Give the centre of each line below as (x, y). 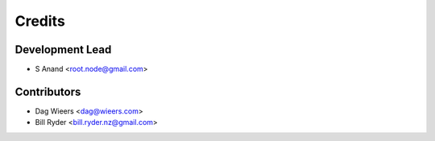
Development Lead (63, 50)
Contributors (48, 91)
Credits (40, 21)
